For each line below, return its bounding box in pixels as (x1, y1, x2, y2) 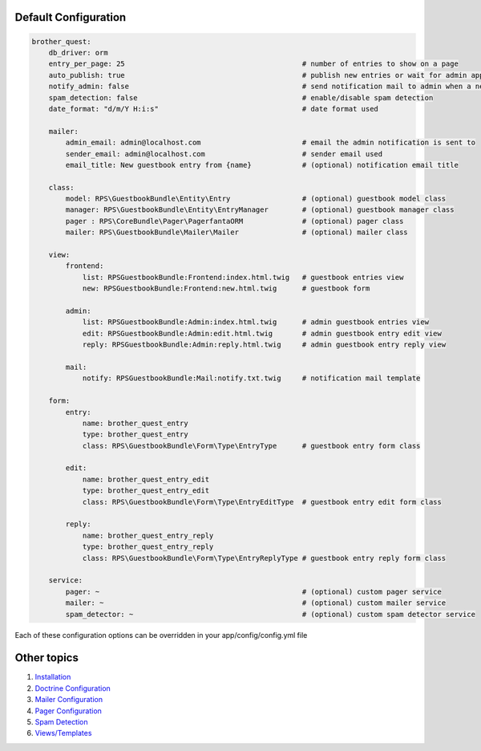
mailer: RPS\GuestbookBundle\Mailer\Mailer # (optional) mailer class (65, 228, 408, 237)
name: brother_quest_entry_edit (82, 474, 210, 484)
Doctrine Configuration (34, 683, 111, 693)
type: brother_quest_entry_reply (82, 542, 214, 551)
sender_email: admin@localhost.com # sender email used (65, 149, 383, 158)
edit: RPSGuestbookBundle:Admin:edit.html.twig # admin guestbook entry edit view (82, 329, 443, 338)
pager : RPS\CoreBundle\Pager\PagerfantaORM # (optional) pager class (65, 217, 404, 225)
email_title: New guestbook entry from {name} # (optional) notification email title (65, 160, 459, 169)
